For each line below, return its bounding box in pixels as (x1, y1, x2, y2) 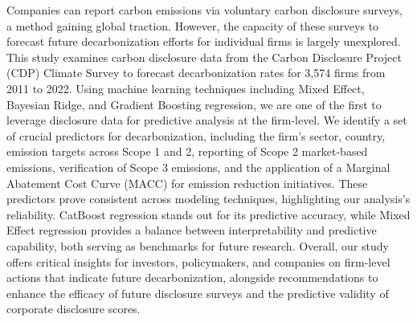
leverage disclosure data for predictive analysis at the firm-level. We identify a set (6, 112, 407, 128)
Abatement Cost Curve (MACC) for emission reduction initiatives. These (6, 174, 368, 191)
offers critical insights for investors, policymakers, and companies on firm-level (6, 253, 390, 270)
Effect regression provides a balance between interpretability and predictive (6, 222, 377, 238)
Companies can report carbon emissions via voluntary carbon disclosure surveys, (6, 2, 403, 18)
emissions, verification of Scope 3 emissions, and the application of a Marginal (6, 158, 390, 175)
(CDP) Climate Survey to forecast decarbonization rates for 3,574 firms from (6, 64, 386, 81)
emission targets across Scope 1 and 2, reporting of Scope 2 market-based (6, 143, 368, 160)
